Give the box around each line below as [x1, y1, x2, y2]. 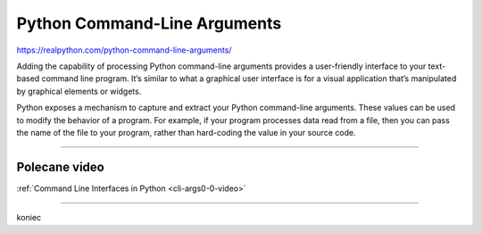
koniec [16, 212, 42, 223]
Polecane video [16, 159, 104, 174]
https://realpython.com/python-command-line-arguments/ [16, 45, 232, 55]
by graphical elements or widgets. [16, 86, 142, 96]
